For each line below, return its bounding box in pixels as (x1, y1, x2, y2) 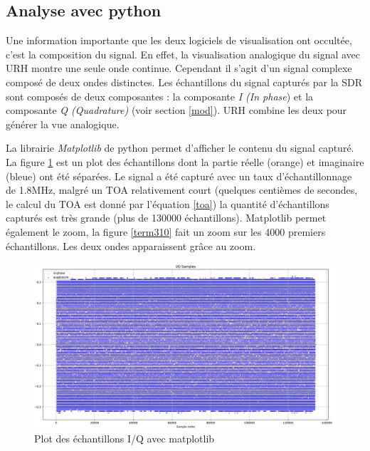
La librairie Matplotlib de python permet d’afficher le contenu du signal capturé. (6, 140, 354, 155)
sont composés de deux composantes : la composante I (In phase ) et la (6, 88, 314, 103)
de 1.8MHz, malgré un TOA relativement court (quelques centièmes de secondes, (6, 182, 358, 197)
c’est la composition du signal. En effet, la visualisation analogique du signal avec (6, 46, 361, 61)
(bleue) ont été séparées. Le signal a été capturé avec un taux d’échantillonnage (6, 168, 352, 183)
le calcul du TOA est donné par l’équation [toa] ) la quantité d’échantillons (6, 196, 329, 211)
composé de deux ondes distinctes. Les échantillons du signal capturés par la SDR (6, 74, 362, 89)
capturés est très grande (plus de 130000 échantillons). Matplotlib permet (6, 210, 327, 225)
